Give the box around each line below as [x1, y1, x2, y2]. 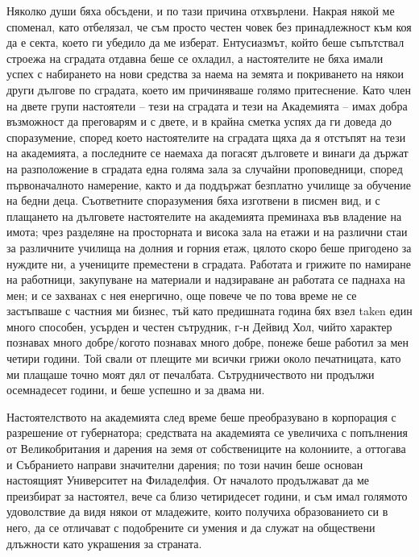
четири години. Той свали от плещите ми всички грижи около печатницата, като [6, 350, 401, 367]
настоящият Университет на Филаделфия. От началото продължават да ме [6, 472, 370, 488]
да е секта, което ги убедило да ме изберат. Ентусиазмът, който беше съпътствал [6, 34, 404, 51]
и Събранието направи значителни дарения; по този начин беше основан [6, 455, 363, 472]
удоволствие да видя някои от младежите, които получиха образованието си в [6, 503, 388, 520]
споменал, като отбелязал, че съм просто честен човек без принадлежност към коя [6, 18, 412, 35]
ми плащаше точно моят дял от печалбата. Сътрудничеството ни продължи [6, 365, 375, 382]
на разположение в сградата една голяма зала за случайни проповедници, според [6, 160, 403, 177]
